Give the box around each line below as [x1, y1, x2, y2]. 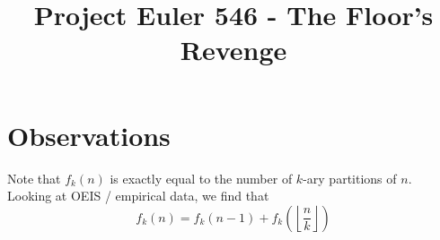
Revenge [180, 31, 287, 68]
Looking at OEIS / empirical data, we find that [7, 186, 269, 205]
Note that [7, 168, 61, 187]
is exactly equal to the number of [110, 168, 293, 187]
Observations [7, 116, 171, 153]
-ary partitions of [303, 168, 397, 187]
